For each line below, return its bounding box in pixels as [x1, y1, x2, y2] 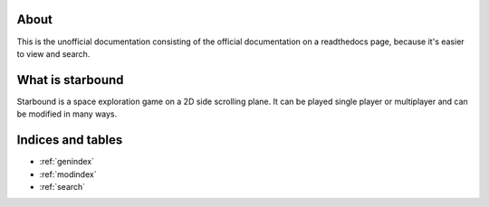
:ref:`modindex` [39, 168, 97, 180]
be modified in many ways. [16, 108, 118, 119]
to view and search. [16, 48, 91, 59]
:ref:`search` [39, 181, 86, 192]
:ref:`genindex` [39, 156, 95, 167]
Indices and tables [16, 132, 123, 148]
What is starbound [16, 72, 124, 88]
